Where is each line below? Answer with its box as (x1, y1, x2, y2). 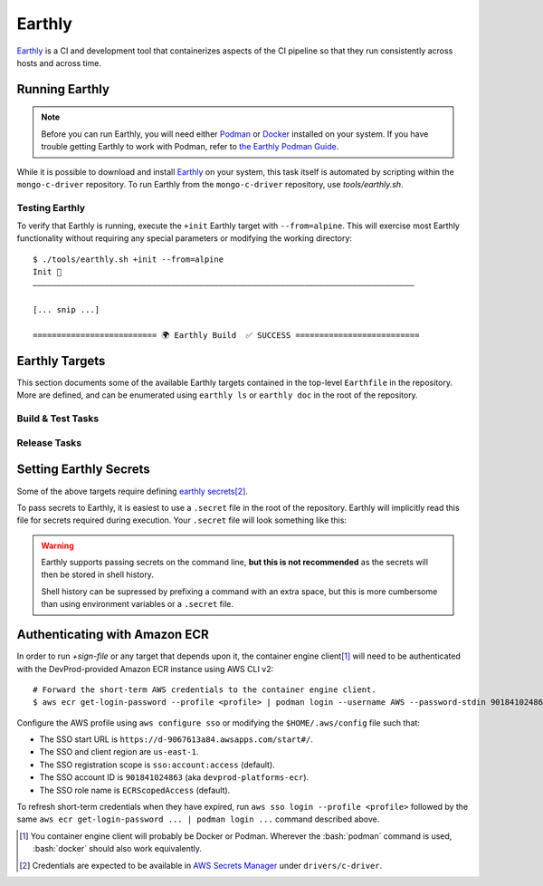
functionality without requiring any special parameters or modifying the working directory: (16, 233, 353, 244)
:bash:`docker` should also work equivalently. (33, 843, 203, 854)
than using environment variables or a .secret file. (41, 599, 234, 610)
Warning (41, 540, 74, 551)
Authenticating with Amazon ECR (16, 627, 209, 642)
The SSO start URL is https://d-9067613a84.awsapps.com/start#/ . (39, 734, 314, 745)
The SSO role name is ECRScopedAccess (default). (39, 785, 231, 795)
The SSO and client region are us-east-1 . (39, 746, 199, 757)
